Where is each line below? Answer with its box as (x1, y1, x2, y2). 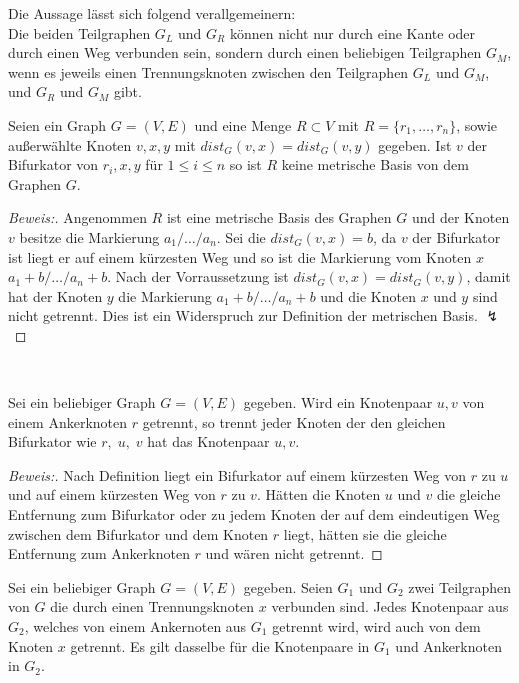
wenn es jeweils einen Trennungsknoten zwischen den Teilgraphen (8, 61, 409, 82)
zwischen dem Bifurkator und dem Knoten (8, 523, 269, 544)
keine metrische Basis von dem (281, 154, 469, 175)
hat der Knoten (8, 285, 103, 306)
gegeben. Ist (378, 134, 452, 155)
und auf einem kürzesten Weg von (8, 484, 216, 505)
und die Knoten (320, 285, 416, 306)
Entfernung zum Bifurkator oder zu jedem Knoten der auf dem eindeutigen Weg (8, 504, 500, 525)
